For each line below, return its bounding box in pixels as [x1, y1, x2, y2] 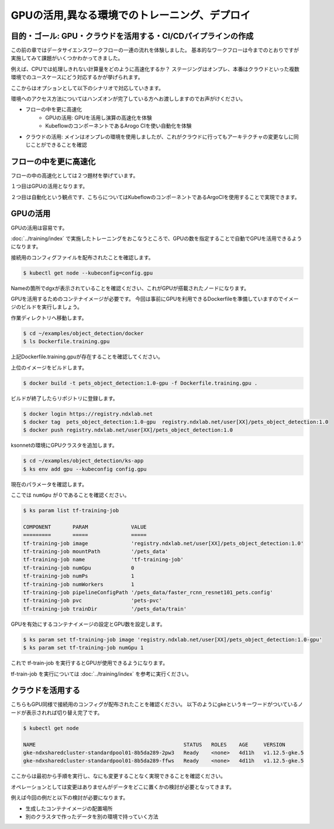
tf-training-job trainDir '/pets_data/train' [23, 605, 187, 612]
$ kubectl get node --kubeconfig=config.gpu [23, 269, 153, 276]
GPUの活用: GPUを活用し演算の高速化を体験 [45, 114, 152, 121]
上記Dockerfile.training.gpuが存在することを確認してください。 [11, 353, 163, 360]
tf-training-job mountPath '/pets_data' [23, 548, 168, 555]
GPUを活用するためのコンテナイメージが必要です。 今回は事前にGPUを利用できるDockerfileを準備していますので [11, 296, 284, 303]
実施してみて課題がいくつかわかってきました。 [11, 54, 123, 61]
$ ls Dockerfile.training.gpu [23, 338, 110, 345]
